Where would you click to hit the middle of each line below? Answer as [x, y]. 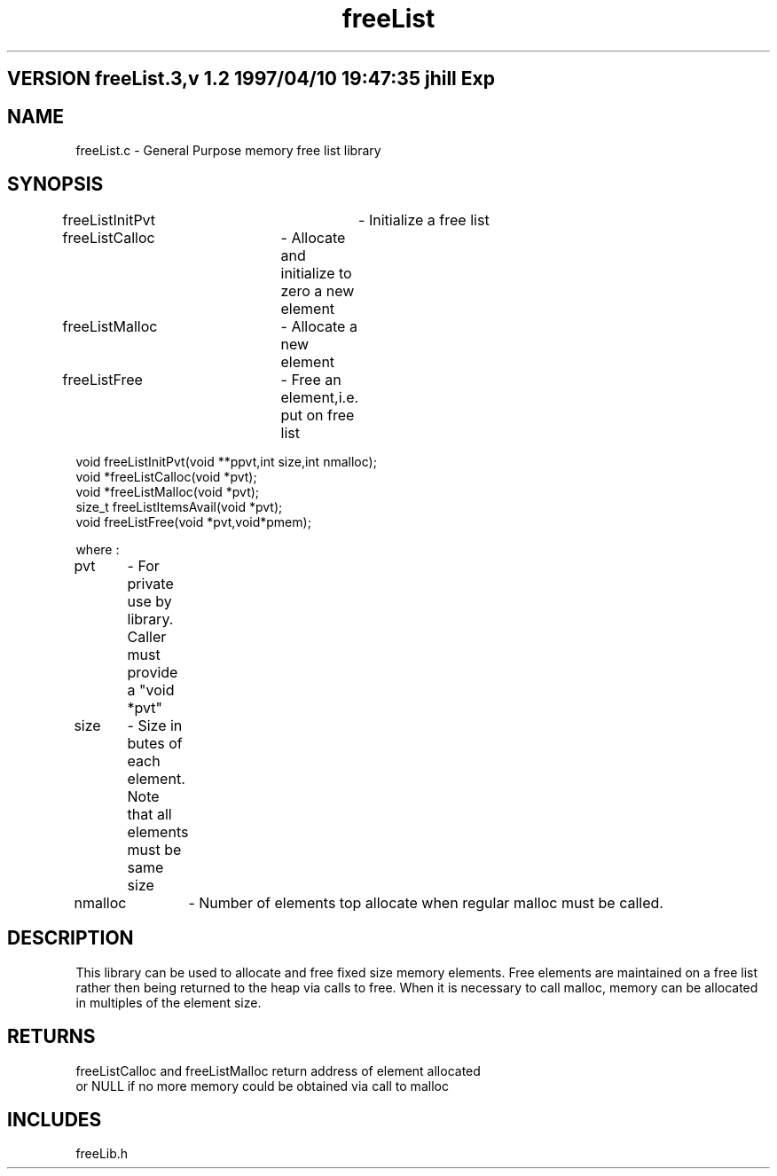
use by [149, 601]
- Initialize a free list [424, 220]
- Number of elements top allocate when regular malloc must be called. [426, 902]
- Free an [311, 379]
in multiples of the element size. [169, 1002]
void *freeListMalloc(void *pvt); [168, 491]
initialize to [316, 273]
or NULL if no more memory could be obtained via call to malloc [262, 1086]
